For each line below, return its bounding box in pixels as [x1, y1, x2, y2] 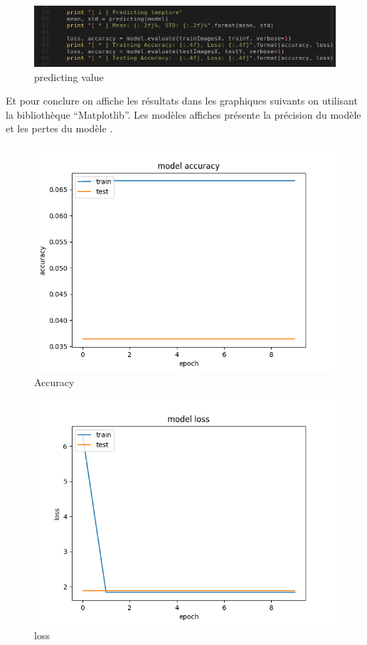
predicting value [34, 69, 104, 84]
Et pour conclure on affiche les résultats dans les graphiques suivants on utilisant [6, 93, 358, 108]
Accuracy [34, 374, 75, 389]
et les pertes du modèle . [6, 121, 113, 136]
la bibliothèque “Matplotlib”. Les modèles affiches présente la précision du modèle [6, 107, 361, 122]
